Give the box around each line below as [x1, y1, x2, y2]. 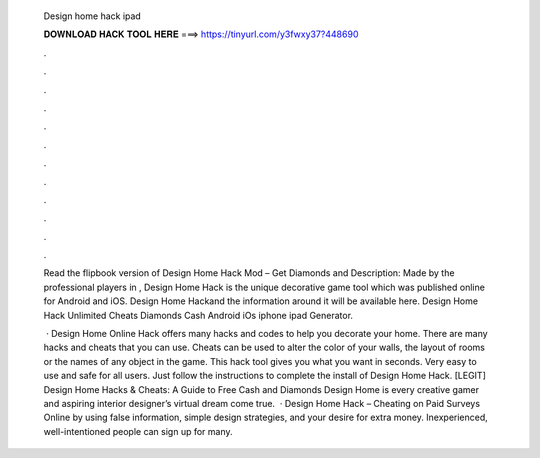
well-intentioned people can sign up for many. [43, 425, 234, 437]
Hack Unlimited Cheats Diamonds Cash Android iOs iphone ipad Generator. [43, 309, 354, 321]
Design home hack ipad [43, 10, 142, 22]
